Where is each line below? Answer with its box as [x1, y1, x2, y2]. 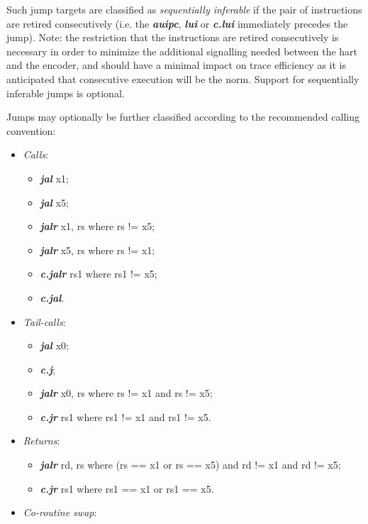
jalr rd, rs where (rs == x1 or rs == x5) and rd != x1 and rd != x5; [40, 457, 341, 472]
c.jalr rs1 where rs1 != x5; [40, 266, 157, 281]
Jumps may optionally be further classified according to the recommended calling [6, 109, 359, 124]
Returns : [23, 433, 60, 448]
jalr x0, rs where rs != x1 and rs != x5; [40, 386, 213, 400]
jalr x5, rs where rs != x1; [40, 242, 155, 257]
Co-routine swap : [23, 505, 97, 520]
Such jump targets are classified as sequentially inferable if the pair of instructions [6, 2, 362, 16]
